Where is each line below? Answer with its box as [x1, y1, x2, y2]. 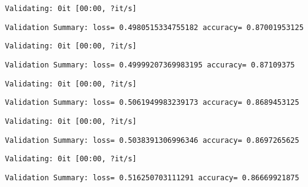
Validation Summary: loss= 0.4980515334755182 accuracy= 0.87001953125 [5, 23, 304, 32]
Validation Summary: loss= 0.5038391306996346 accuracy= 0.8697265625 [5, 135, 299, 145]
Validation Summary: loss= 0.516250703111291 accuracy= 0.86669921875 [5, 173, 299, 182]
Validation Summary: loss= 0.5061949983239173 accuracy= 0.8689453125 [5, 98, 299, 107]
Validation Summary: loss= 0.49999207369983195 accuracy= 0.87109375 [5, 60, 295, 69]
